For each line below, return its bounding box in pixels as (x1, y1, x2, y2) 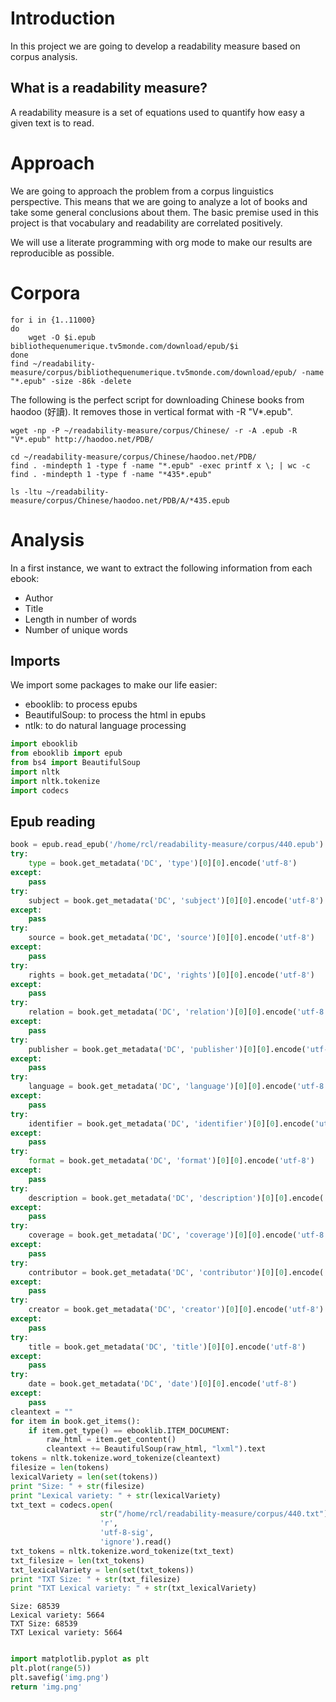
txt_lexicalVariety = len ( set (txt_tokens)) (10, 1565, 195, 1575)
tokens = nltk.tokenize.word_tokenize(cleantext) (10, 1453, 222, 1464)
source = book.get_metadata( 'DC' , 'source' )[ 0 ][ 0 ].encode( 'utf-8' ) (28, 933, 315, 943)
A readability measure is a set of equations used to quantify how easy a (10, 106, 305, 118)
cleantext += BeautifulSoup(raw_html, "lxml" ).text (46, 1444, 267, 1454)
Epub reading (10, 813, 96, 831)
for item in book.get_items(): (10, 1416, 141, 1426)
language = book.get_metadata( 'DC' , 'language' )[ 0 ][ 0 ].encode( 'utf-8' (28, 1082, 329, 1092)
